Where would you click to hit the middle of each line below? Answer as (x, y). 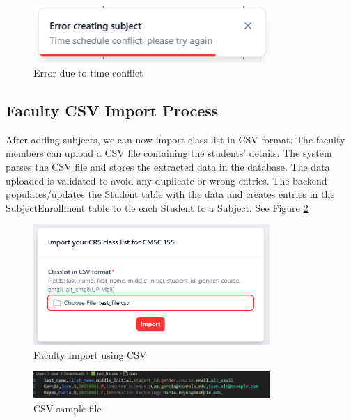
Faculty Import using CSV (90, 354)
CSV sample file (68, 408)
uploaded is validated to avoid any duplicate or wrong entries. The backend (166, 180)
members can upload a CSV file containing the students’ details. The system (169, 153)
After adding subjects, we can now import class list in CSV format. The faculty (175, 139)
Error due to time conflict (88, 72)
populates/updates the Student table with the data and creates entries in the (170, 194)
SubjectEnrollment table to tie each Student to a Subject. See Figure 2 (157, 207)
